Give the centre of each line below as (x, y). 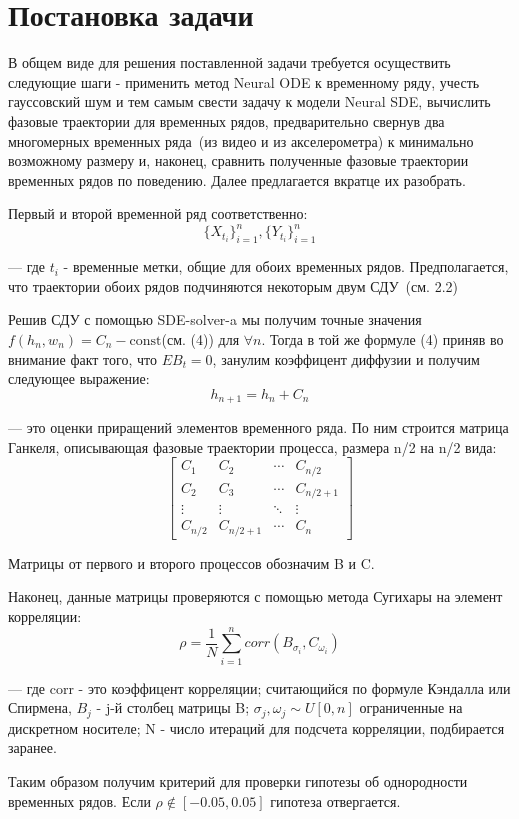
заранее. (32, 747)
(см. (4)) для (200, 338)
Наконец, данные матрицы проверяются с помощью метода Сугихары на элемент (255, 596)
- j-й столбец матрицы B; (173, 707)
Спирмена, (40, 707)
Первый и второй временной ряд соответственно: (158, 213)
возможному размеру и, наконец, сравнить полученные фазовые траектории (238, 160)
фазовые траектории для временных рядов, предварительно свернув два (226, 120)
